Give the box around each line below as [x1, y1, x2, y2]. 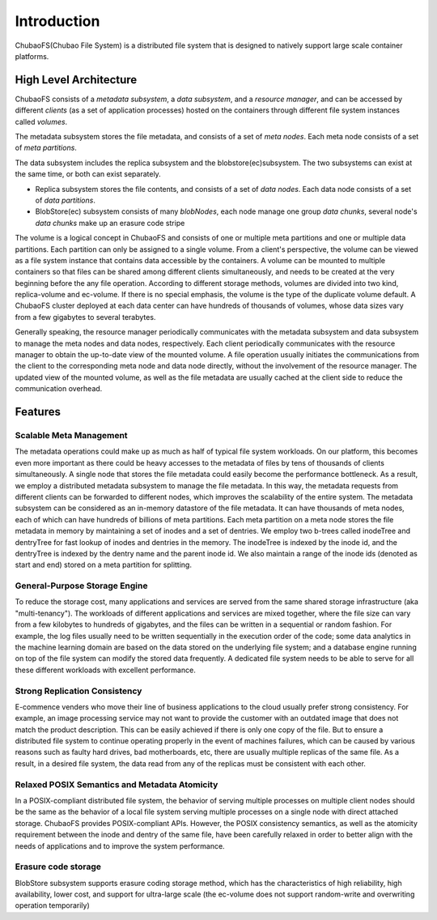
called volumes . [15, 117, 68, 126]
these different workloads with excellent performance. [15, 665, 196, 675]
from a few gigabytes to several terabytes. [15, 312, 156, 322]
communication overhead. [15, 384, 103, 394]
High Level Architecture [15, 73, 138, 87]
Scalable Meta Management [15, 430, 129, 441]
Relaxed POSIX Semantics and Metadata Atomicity [15, 778, 218, 790]
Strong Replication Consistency [15, 685, 142, 696]
